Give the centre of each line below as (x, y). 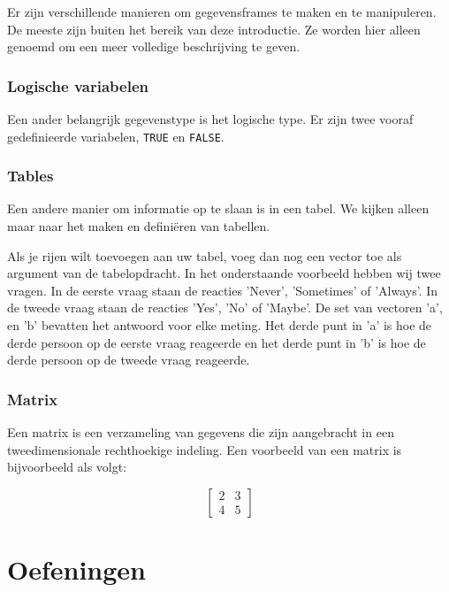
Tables (30, 176)
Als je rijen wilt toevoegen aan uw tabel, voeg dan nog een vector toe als (205, 255)
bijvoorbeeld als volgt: (67, 467)
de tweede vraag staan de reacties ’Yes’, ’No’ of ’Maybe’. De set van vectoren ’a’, (225, 308)
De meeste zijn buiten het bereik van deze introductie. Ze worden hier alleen (214, 29)
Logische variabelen (78, 85)
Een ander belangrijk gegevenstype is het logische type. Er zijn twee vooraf (210, 119)
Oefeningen (76, 569)
